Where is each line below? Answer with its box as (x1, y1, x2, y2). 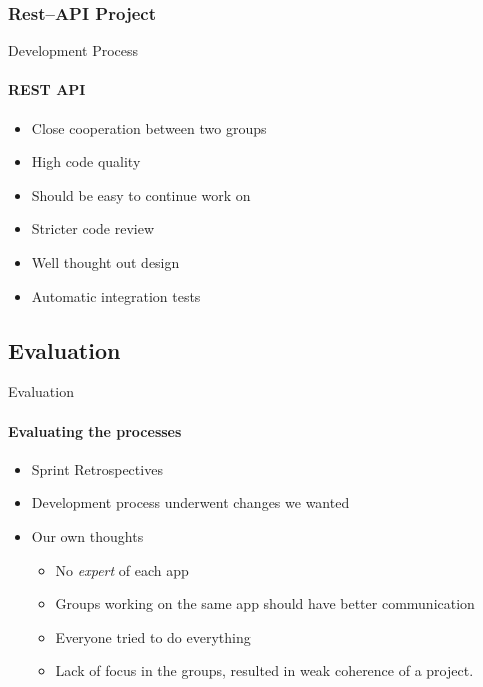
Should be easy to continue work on (31, 184, 251, 205)
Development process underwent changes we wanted (31, 492, 350, 513)
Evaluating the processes (8, 420, 182, 441)
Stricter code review (31, 218, 155, 239)
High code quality (31, 151, 141, 172)
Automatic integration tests (31, 285, 201, 306)
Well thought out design (31, 251, 180, 272)
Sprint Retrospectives (31, 458, 163, 479)
